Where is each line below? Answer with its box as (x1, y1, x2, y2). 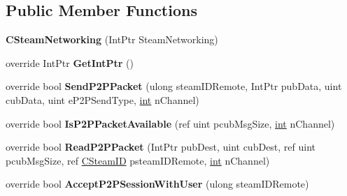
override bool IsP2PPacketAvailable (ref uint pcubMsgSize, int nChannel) (6, 116, 335, 130)
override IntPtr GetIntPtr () (6, 55, 134, 70)
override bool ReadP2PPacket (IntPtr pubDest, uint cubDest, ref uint (6, 140, 316, 154)
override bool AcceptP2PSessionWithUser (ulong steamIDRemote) (6, 176, 309, 191)
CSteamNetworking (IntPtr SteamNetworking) (6, 32, 218, 47)
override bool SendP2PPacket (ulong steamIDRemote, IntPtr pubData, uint (6, 79, 342, 93)
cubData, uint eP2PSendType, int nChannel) (6, 92, 199, 107)
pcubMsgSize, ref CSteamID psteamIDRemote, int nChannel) (6, 153, 270, 167)
